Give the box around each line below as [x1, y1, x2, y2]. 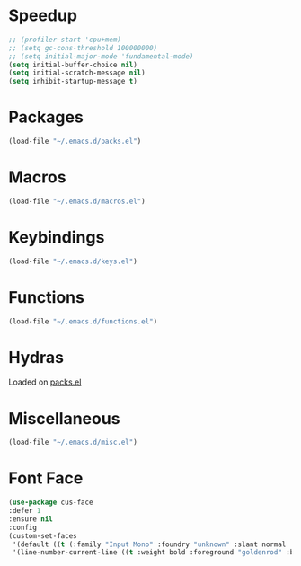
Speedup [8, 5, 78, 26]
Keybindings [8, 227, 105, 247]
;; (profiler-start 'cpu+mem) [8, 35, 122, 44]
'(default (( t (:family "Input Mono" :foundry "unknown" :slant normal [12, 540, 287, 549]
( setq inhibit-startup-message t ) [8, 77, 138, 86]
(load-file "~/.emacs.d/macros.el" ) [8, 197, 146, 206]
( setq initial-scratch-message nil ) [8, 68, 146, 77]
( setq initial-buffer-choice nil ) [8, 60, 138, 69]
